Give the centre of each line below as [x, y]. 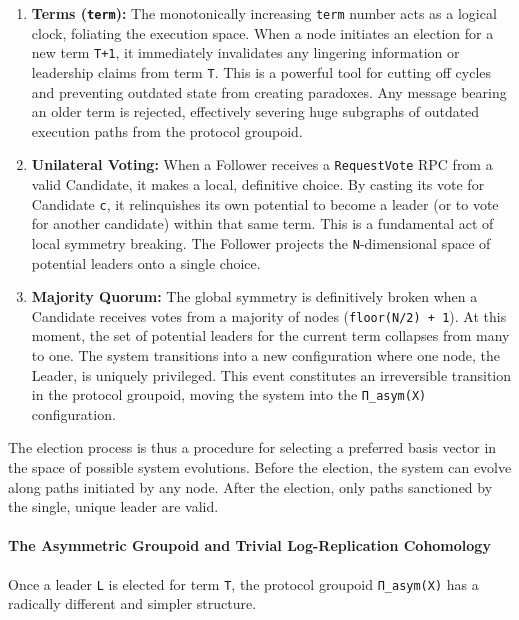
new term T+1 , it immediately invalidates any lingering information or [245, 52]
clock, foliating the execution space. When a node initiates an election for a [262, 32]
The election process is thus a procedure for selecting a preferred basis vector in [252, 447]
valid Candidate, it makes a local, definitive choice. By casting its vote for [258, 184]
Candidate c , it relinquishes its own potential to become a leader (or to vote [265, 203]
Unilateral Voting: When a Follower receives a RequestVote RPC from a [262, 164]
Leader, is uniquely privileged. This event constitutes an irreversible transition [271, 374]
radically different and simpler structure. [132, 603]
